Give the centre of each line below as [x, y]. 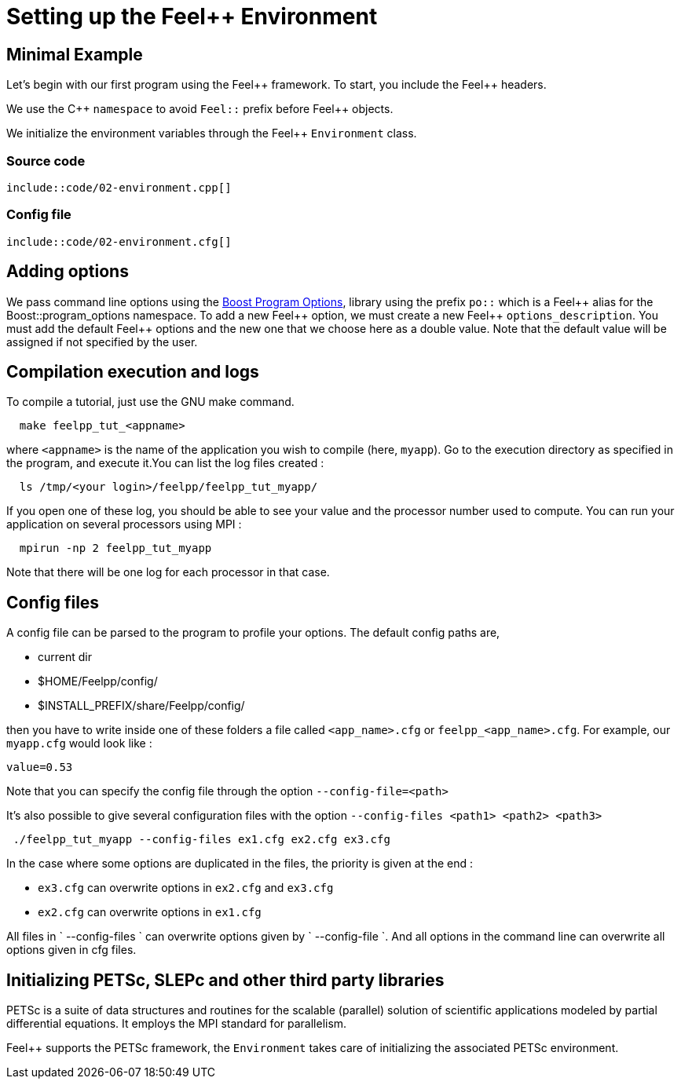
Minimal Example [75, 54]
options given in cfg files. [71, 950]
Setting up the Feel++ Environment [192, 16]
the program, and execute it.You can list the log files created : [165, 463]
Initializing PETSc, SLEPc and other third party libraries [225, 980]
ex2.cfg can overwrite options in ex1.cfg [150, 912]
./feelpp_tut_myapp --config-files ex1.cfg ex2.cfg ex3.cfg [201, 840]
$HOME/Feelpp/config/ [98, 681]
